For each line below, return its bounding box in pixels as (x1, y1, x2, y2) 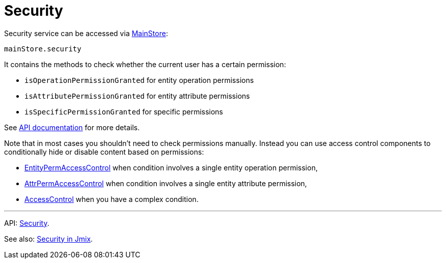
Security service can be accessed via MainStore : (4, 28, 168, 38)
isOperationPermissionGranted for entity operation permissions (24, 75, 254, 84)
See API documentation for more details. (4, 123, 140, 132)
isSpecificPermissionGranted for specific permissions (24, 107, 224, 116)
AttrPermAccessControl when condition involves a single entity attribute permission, (24, 179, 307, 188)
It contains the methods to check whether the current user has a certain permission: (4, 60, 286, 69)
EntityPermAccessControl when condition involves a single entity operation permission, (24, 163, 318, 172)
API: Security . (4, 218, 49, 227)
